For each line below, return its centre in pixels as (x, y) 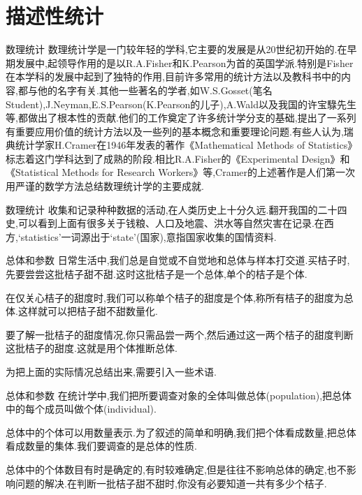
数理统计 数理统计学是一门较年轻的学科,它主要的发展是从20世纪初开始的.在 (176, 49)
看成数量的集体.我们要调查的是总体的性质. (101, 446)
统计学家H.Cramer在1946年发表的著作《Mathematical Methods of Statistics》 (186, 145)
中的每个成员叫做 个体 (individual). (81, 409)
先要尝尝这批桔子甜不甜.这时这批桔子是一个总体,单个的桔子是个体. (157, 274)
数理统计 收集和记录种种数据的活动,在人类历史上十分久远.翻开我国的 (162, 209)
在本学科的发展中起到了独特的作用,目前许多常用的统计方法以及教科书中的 (173, 76)
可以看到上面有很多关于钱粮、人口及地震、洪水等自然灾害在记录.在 (171, 223)
